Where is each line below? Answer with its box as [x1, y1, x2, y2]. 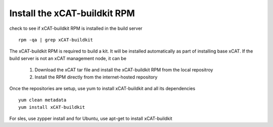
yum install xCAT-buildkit [18, 104, 85, 110]
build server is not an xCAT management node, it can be [9, 55, 126, 61]
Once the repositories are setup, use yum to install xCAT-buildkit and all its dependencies [9, 85, 196, 91]
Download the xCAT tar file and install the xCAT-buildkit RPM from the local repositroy [34, 67, 213, 73]
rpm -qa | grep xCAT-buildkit [18, 37, 94, 43]
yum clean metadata [18, 97, 67, 103]
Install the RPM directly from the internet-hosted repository [34, 74, 158, 80]
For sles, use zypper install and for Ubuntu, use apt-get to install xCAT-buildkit [9, 115, 172, 121]
